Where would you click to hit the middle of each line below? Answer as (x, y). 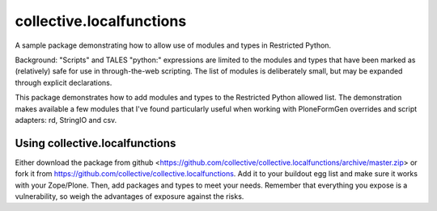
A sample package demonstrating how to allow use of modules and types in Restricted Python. (173, 45)
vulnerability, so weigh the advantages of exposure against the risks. (129, 196)
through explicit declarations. (64, 82)
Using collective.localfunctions (95, 143)
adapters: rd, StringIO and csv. (66, 120)
